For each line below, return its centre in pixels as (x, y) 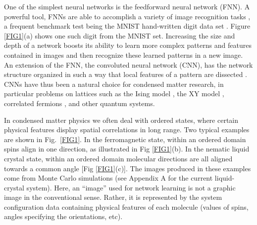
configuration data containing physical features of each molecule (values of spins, (126, 206)
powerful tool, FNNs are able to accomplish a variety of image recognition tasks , (127, 16)
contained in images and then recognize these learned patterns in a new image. (124, 55)
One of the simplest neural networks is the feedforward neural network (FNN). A (127, 6)
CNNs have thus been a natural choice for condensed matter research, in (114, 84)
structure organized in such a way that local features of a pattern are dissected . (126, 74)
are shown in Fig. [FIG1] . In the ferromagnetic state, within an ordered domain (125, 139)
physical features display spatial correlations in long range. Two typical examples (127, 130)
